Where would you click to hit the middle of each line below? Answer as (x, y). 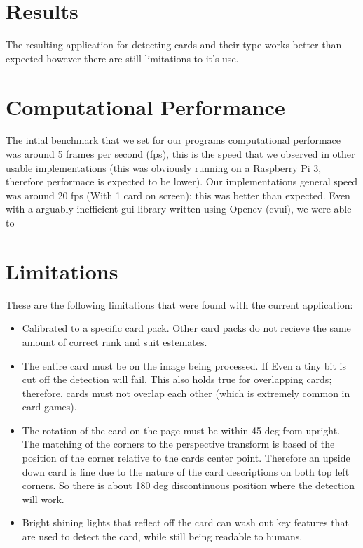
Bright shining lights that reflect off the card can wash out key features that (185, 522)
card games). (49, 407)
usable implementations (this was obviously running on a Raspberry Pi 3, (164, 167)
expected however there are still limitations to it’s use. (122, 58)
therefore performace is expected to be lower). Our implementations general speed (182, 181)
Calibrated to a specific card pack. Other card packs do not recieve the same (186, 328)
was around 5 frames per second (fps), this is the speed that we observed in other (180, 154)
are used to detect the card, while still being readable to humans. (162, 536)
